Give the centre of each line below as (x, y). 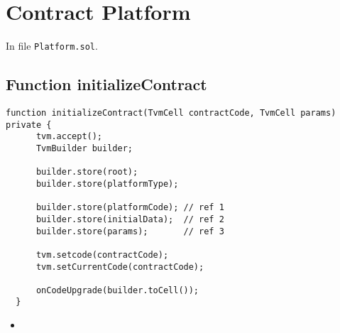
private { (29, 125)
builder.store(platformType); (107, 184)
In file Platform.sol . (52, 46)
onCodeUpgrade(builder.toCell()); (117, 290)
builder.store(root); (87, 172)
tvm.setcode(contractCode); (102, 255)
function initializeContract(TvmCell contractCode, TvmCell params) (171, 113)
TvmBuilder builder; (84, 148)
